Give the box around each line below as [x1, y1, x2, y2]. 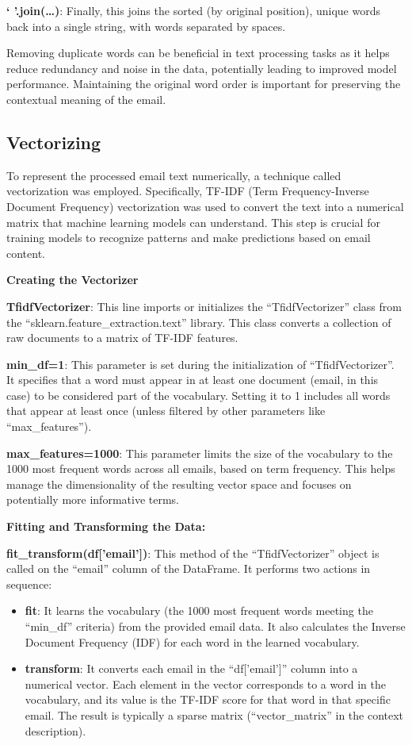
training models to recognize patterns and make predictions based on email [6, 229, 371, 246]
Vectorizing [6, 129, 101, 154]
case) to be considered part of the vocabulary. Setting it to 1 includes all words [6, 386, 391, 403]
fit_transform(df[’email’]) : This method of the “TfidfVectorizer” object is [6, 544, 380, 561]
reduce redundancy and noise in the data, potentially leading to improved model [6, 60, 397, 76]
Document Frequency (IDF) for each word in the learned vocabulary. [25, 633, 360, 650]
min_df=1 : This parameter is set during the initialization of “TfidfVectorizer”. [6, 355, 395, 372]
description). [25, 722, 86, 739]
